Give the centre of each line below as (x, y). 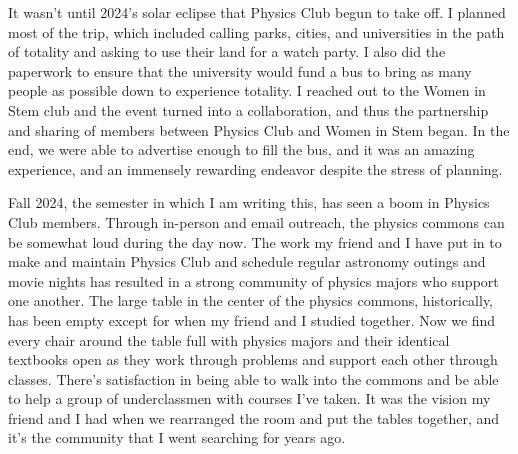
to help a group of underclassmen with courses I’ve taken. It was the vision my (249, 398)
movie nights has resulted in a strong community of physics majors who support (253, 280)
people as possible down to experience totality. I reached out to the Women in (247, 90)
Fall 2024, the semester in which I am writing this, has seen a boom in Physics (249, 202)
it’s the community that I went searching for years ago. (177, 437)
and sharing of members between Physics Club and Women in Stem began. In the (259, 129)
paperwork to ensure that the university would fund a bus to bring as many (240, 70)
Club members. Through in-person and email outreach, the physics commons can (256, 221)
